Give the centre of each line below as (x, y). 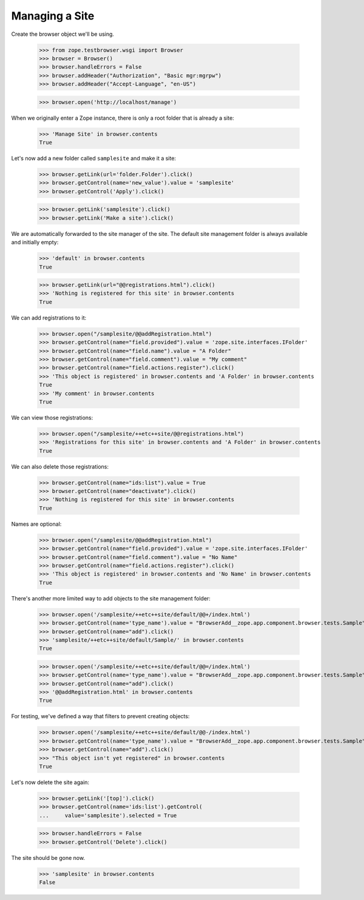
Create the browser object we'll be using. (63, 34)
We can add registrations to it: (49, 318)
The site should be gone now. (48, 857)
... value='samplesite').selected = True (108, 815)
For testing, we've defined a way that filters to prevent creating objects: (100, 716)
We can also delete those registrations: (60, 466)
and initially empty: (35, 242)
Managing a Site (53, 16)
